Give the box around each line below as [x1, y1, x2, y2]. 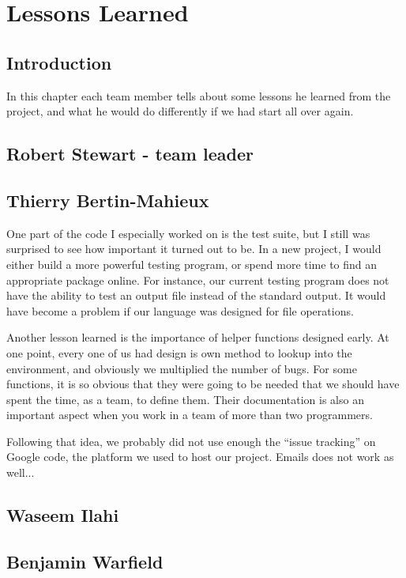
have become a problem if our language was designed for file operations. [6, 302, 354, 319]
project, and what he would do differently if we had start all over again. [6, 103, 354, 119]
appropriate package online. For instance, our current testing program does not [6, 271, 389, 288]
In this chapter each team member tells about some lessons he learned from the [6, 87, 391, 104]
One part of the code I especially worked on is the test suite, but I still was [6, 225, 370, 241]
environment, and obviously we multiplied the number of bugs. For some [6, 360, 357, 376]
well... [6, 464, 35, 481]
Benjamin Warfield [6, 549, 164, 573]
